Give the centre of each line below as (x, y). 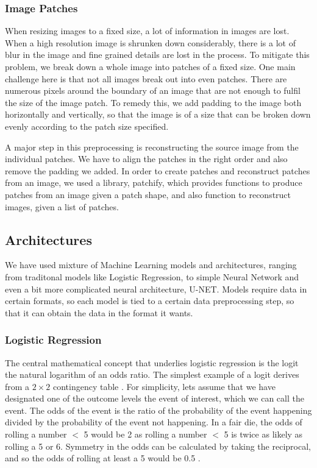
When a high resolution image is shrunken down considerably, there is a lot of (150, 42)
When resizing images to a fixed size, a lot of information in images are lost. (147, 31)
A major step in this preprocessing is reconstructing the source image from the (152, 147)
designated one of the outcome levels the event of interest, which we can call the (155, 398)
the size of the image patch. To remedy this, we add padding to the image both (153, 102)
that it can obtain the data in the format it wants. (99, 312)
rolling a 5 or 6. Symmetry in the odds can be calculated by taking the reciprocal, (158, 446)
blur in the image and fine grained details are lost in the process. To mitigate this (157, 55)
